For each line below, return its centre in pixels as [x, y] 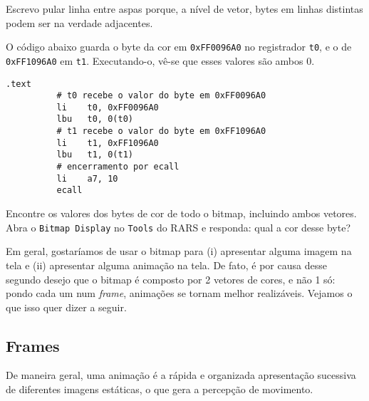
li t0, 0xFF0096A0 [108, 107]
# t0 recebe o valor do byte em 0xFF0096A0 [161, 96]
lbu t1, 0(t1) [95, 155]
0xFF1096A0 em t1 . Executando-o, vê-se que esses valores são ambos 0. [160, 60]
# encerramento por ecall [118, 167]
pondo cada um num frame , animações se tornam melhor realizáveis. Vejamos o [179, 293]
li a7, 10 [87, 178]
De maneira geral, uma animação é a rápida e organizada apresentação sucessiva [181, 375]
